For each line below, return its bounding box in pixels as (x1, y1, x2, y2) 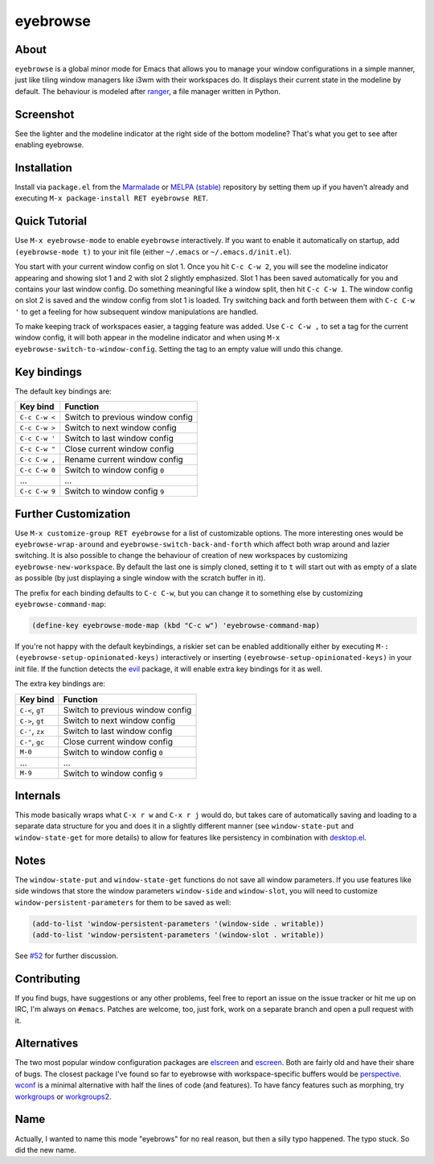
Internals (14, 789, 61, 803)
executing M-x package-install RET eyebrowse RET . (14, 193, 209, 203)
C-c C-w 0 (19, 465, 56, 474)
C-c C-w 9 (19, 487, 56, 495)
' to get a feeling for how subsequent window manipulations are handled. (14, 307, 259, 316)
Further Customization (14, 507, 131, 521)
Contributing (14, 972, 80, 985)
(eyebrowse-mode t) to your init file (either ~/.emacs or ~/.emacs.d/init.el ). (14, 246, 293, 257)
